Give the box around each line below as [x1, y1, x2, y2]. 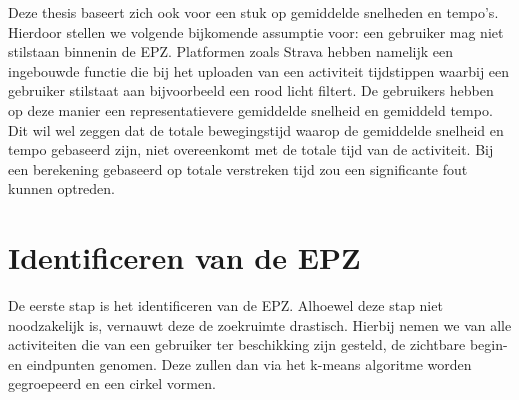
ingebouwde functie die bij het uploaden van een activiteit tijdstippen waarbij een [8, 60, 510, 81]
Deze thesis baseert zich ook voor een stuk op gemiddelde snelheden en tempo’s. [8, 2, 499, 22]
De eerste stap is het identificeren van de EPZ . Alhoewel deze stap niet [8, 295, 443, 316]
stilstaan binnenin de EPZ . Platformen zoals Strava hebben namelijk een [8, 41, 454, 62]
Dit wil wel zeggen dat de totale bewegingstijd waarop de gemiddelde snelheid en [8, 119, 504, 140]
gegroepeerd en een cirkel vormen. [8, 373, 216, 394]
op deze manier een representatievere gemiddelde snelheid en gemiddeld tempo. [8, 99, 493, 120]
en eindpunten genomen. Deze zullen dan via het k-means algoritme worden [8, 353, 472, 374]
